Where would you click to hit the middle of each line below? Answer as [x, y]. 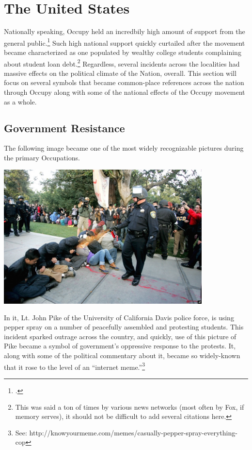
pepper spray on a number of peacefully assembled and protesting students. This [124, 327]
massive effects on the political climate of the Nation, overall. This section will [120, 73]
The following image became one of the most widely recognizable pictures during [124, 148]
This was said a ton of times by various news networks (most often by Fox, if [130, 407]
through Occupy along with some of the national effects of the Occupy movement [125, 92]
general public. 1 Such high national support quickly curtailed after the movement [125, 42]
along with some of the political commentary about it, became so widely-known [122, 355]
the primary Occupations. [42, 157]
